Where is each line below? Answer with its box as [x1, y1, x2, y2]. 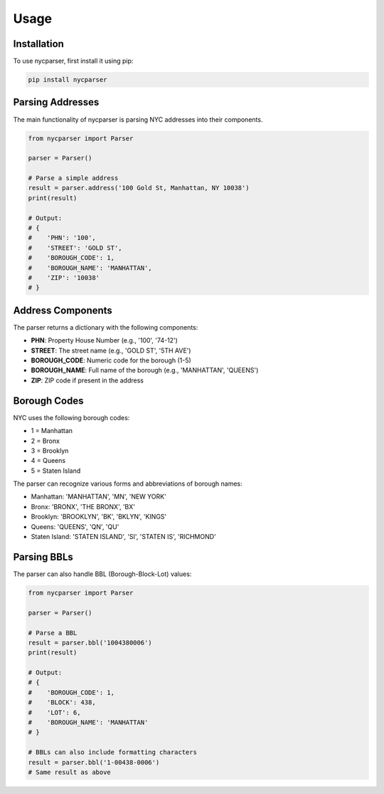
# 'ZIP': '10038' [28, 274, 100, 281]
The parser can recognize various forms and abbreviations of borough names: [13, 479, 243, 488]
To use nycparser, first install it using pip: [13, 57, 134, 66]
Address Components [13, 304, 113, 316]
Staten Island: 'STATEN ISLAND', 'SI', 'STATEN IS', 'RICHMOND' [31, 533, 216, 541]
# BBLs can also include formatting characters [28, 748, 197, 756]
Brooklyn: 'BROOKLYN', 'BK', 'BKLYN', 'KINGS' [31, 513, 167, 521]
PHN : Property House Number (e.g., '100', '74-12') [31, 336, 178, 345]
